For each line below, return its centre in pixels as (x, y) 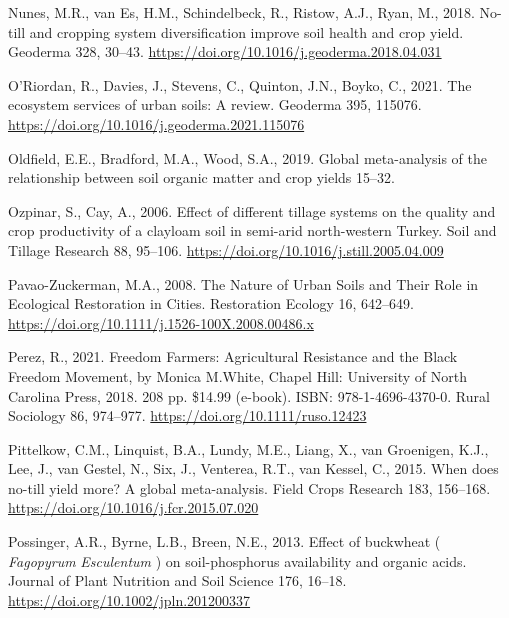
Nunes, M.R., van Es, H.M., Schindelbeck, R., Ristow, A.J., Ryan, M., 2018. (241, 12)
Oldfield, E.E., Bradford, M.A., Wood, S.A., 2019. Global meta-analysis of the (247, 157)
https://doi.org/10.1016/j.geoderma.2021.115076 (156, 123)
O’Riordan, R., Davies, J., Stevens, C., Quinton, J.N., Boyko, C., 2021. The (240, 84)
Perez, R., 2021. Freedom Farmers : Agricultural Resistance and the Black (233, 356)
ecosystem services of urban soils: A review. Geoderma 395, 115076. (215, 104)
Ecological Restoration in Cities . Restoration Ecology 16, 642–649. (211, 303)
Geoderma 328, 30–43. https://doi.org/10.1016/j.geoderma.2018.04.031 (225, 51)
